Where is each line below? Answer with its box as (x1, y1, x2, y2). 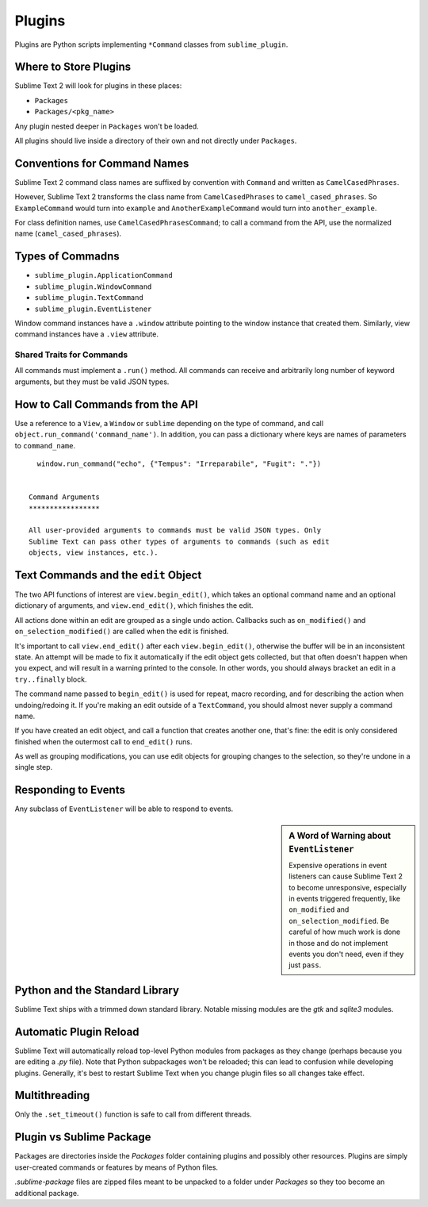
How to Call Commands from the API (14, 398, 198, 411)
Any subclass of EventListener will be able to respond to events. (14, 804, 234, 813)
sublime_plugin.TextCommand (34, 294, 144, 302)
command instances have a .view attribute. (14, 329, 159, 339)
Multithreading (14, 1089, 90, 1102)
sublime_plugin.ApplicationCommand (34, 271, 174, 280)
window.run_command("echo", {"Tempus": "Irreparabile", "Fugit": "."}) (36, 459, 322, 468)
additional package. (14, 1188, 79, 1197)
